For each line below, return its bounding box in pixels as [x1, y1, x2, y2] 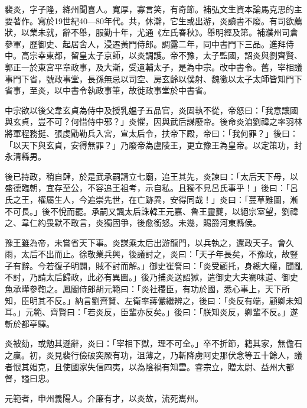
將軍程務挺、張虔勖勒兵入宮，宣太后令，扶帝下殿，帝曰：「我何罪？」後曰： [5, 127, 298, 139]
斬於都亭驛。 [5, 317, 54, 329]
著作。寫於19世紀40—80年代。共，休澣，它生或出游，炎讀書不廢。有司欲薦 [12, 14, 302, 27]
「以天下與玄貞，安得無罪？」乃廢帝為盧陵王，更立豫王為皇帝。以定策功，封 [5, 138, 302, 151]
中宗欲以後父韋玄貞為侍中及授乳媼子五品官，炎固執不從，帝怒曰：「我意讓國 [5, 103, 298, 116]
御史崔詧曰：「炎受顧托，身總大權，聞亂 [149, 259, 302, 271]
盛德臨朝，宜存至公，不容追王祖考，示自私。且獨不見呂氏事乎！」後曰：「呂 [5, 182, 298, 194]
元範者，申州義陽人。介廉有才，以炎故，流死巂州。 [5, 391, 203, 404]
